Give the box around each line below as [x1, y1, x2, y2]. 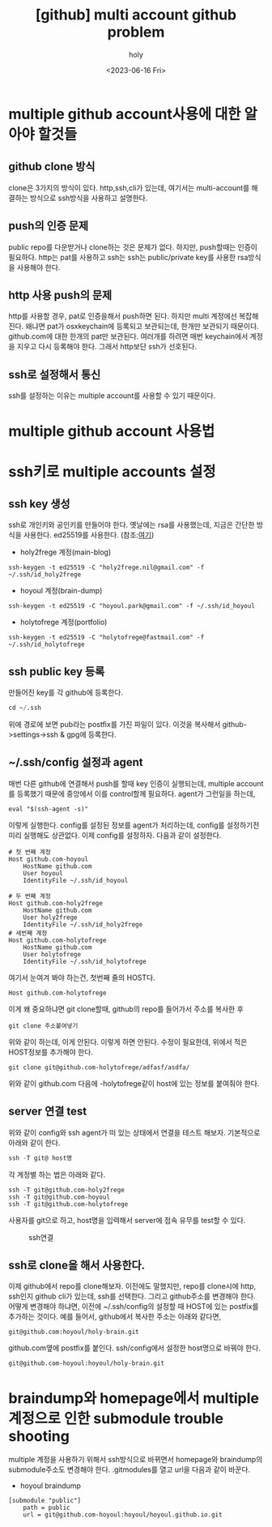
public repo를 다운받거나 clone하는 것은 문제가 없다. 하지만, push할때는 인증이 [8, 242, 257, 252]
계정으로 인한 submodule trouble [8, 1409, 224, 1427]
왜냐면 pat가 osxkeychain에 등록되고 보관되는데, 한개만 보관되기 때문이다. [25, 322, 259, 331]
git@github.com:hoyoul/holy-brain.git [8, 1328, 139, 1337]
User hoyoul [23, 869, 63, 877]
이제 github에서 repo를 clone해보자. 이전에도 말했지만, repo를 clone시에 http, [8, 1281, 257, 1291]
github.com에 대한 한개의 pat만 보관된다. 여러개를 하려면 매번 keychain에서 [8, 331, 249, 341]
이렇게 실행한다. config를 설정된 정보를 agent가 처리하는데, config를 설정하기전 [8, 820, 260, 830]
